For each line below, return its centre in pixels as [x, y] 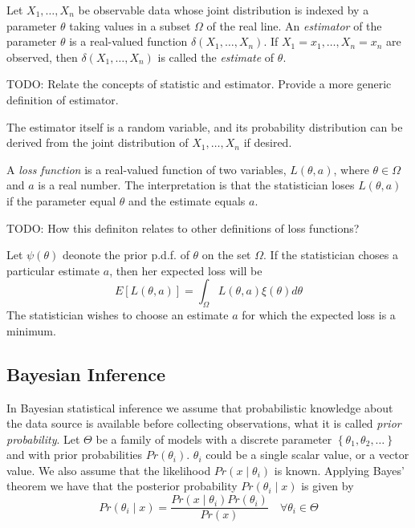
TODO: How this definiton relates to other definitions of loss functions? [183, 227]
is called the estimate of [216, 57]
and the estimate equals [187, 200]
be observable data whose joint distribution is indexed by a [224, 10]
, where [351, 169]
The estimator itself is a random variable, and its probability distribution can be [205, 126]
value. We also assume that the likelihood [109, 470]
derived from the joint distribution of [98, 142]
